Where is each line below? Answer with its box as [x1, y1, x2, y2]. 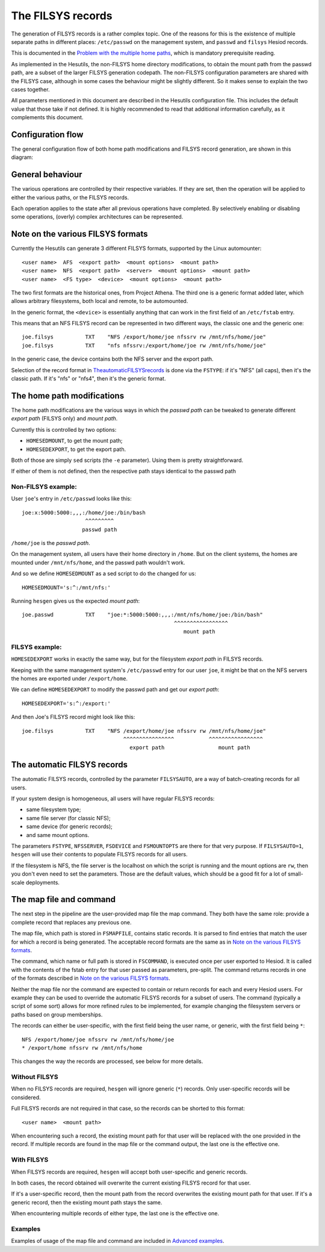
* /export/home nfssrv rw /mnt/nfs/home [22, 1044, 143, 1051]
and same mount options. [26, 831, 90, 838]
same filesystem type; [26, 806, 81, 813]
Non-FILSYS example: [11, 482, 78, 491]
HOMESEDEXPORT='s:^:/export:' [22, 700, 111, 707]
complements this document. [11, 114, 84, 121]
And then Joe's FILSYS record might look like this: [11, 714, 135, 721]
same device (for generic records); [26, 823, 113, 830]
